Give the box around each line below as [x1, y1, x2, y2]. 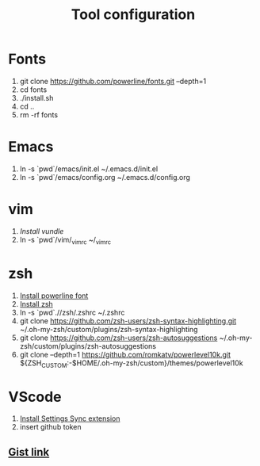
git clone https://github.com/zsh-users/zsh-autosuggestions [19, 333, 218, 342]
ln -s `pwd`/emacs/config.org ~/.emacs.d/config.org [19, 172, 190, 181]
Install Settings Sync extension [19, 414, 120, 423]
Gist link [8, 445, 50, 459]
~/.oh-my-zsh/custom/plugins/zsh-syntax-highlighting [19, 324, 198, 334]
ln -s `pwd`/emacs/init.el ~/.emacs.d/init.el [19, 164, 159, 174]
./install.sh [19, 93, 54, 102]
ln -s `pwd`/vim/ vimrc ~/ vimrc [19, 235, 112, 246]
